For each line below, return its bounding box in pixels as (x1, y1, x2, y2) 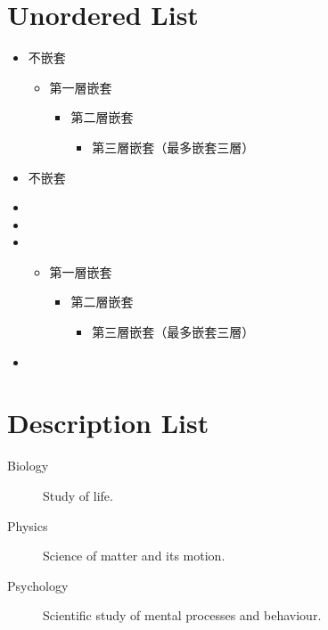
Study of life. (43, 486, 113, 504)
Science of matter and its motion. (43, 546, 225, 565)
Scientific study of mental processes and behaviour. (43, 606, 322, 625)
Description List (7, 405, 209, 441)
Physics (7, 516, 48, 535)
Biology (7, 456, 49, 475)
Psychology (7, 576, 69, 594)
